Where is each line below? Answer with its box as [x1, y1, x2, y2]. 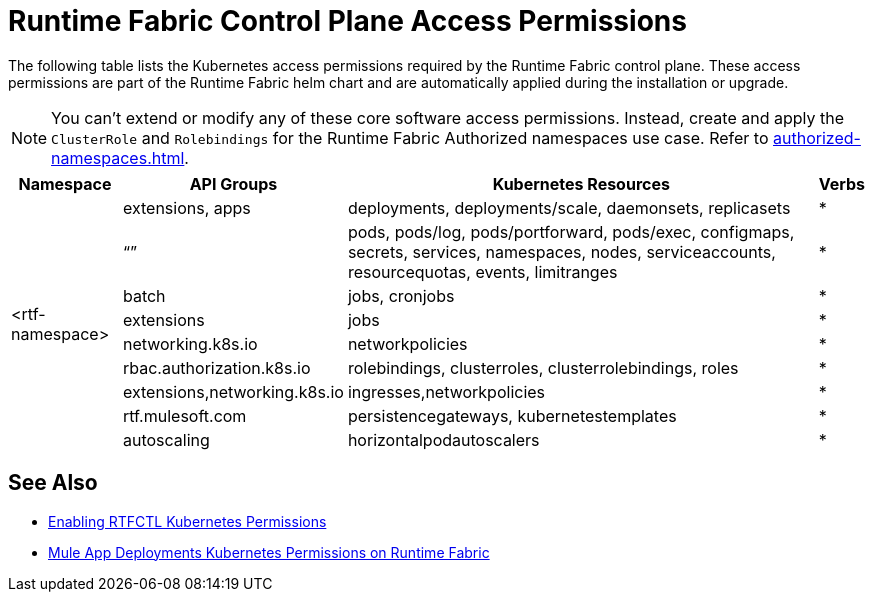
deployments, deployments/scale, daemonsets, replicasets [347, 197, 791, 218]
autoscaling [122, 429, 210, 450]
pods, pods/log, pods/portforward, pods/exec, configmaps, [347, 221, 795, 242]
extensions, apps [122, 197, 251, 218]
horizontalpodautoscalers [347, 429, 540, 450]
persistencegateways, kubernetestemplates [347, 405, 677, 426]
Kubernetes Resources [492, 173, 670, 194]
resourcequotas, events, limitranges [347, 261, 618, 282]
